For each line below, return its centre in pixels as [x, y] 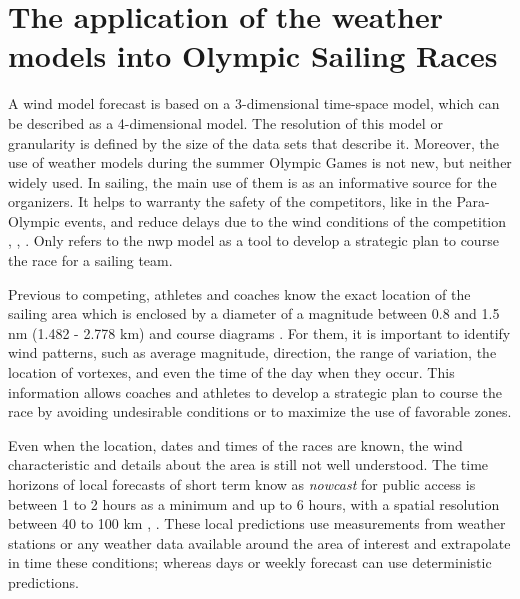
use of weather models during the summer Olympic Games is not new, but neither [260, 162]
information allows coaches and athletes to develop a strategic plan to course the [255, 391]
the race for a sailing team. [90, 260]
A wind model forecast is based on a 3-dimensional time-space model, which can [254, 103]
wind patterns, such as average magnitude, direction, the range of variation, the [252, 352]
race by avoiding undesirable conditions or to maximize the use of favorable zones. [260, 411]
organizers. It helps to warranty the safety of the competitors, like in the [230, 201]
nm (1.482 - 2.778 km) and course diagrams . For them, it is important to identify [259, 332]
